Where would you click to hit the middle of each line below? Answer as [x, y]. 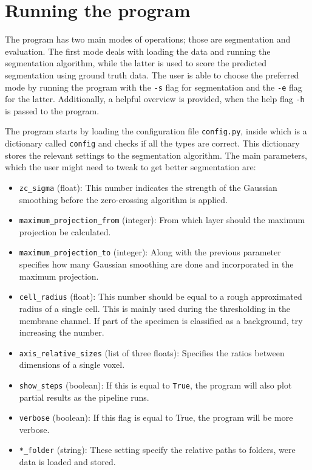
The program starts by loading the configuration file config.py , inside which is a [156, 131]
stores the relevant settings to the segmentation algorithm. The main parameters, [156, 155]
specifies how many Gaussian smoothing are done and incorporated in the [156, 264]
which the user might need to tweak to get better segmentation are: [131, 167]
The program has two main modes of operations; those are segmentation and [148, 39]
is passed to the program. [52, 110]
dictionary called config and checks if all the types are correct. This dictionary [152, 143]
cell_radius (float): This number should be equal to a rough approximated [161, 296]
